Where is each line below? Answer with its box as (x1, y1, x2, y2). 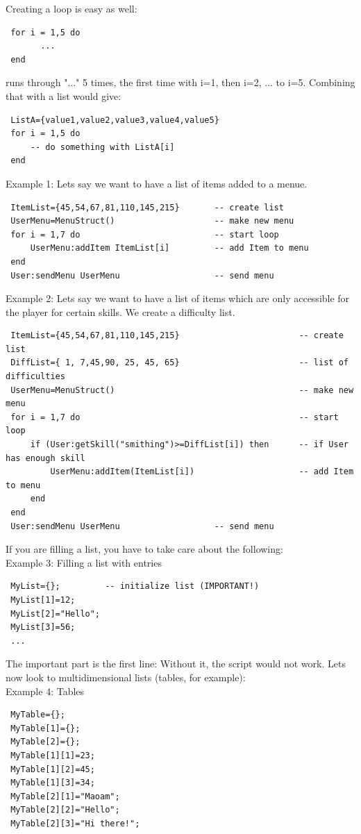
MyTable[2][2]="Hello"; (10, 805, 120, 815)
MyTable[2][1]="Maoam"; (10, 791, 120, 801)
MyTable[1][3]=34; (10, 778, 95, 788)
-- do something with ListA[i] (30, 142, 175, 152)
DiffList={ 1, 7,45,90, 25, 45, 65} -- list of (10, 358, 349, 368)
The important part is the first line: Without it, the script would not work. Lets (6, 656, 346, 671)
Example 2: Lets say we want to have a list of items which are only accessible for (6, 291, 350, 306)
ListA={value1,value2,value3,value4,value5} (10, 115, 219, 125)
